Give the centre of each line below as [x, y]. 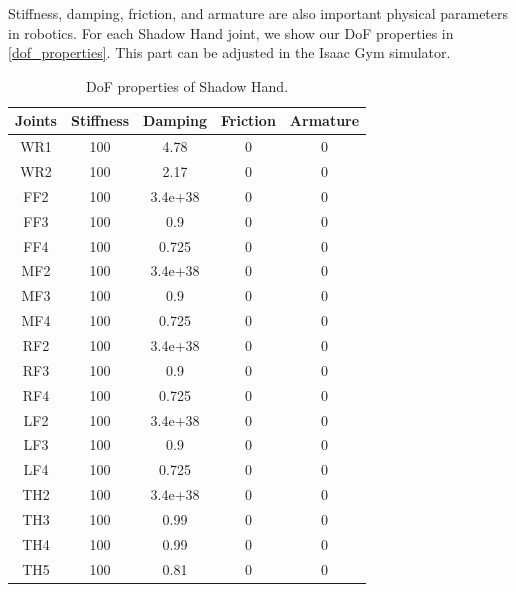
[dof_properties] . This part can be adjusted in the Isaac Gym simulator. [229, 52]
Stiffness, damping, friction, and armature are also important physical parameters [258, 13]
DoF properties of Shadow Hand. [187, 85]
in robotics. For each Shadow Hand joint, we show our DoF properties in [231, 32]
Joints [36, 120]
